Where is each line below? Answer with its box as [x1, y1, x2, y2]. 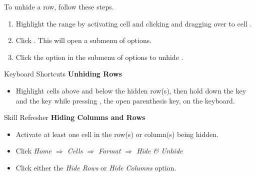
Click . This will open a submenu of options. [15, 35, 152, 45]
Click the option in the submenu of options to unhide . [15, 51, 183, 62]
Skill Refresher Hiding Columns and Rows [4, 112, 145, 122]
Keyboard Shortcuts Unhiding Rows [4, 68, 122, 79]
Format [98, 145, 121, 156]
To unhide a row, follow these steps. [4, 1, 114, 11]
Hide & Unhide [136, 145, 183, 156]
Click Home [15, 145, 52, 156]
